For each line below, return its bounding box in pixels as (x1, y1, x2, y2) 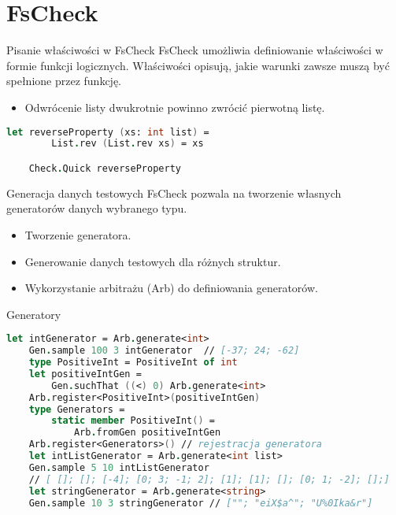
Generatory (6, 306, 61, 322)
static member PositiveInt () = (51, 415, 215, 427)
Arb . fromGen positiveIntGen (73, 427, 221, 439)
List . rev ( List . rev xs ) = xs (51, 138, 204, 150)
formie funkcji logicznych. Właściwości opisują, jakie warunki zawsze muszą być (6, 57, 390, 73)
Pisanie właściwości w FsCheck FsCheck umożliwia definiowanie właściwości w (6, 42, 383, 58)
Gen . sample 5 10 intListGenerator (28, 461, 209, 473)
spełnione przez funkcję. (6, 72, 121, 89)
